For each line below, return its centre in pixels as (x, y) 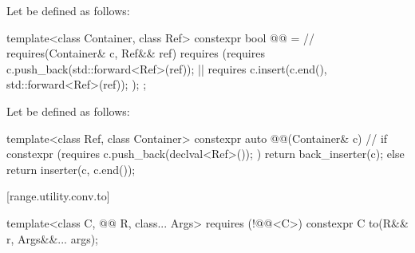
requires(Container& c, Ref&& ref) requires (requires (136, 53)
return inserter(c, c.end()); (71, 169)
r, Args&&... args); (53, 238)
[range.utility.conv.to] (58, 196)
